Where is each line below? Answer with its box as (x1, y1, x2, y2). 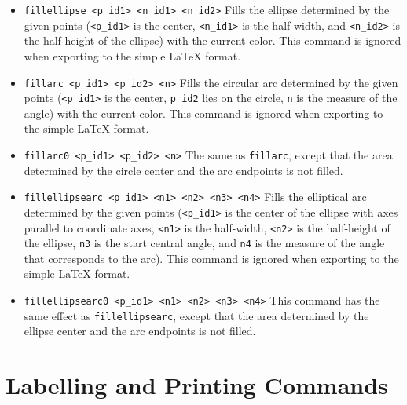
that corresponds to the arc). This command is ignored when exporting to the (24, 250, 399, 266)
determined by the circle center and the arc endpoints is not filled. (24, 162, 343, 178)
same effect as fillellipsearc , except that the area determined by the (24, 307, 369, 323)
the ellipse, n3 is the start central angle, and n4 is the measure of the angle (24, 235, 385, 251)
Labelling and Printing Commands (5, 369, 388, 401)
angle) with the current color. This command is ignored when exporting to (24, 104, 383, 121)
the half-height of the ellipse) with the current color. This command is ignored (24, 32, 401, 49)
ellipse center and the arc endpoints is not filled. (24, 323, 256, 339)
